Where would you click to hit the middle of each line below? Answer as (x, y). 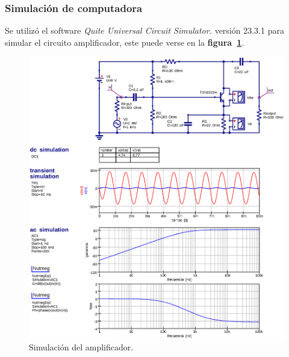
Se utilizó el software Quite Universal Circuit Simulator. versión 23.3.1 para (144, 30)
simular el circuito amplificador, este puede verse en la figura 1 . (125, 42)
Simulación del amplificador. (81, 347)
